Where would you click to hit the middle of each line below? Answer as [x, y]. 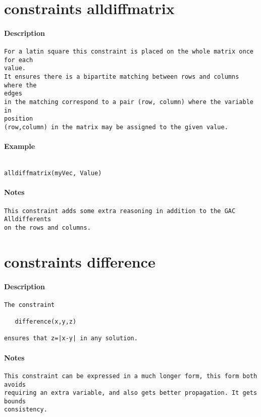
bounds [15, 401]
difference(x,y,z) [46, 322]
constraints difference [80, 261]
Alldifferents [28, 219]
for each [19, 60]
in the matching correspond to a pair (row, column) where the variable [129, 102]
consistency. [26, 410]
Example [20, 146]
